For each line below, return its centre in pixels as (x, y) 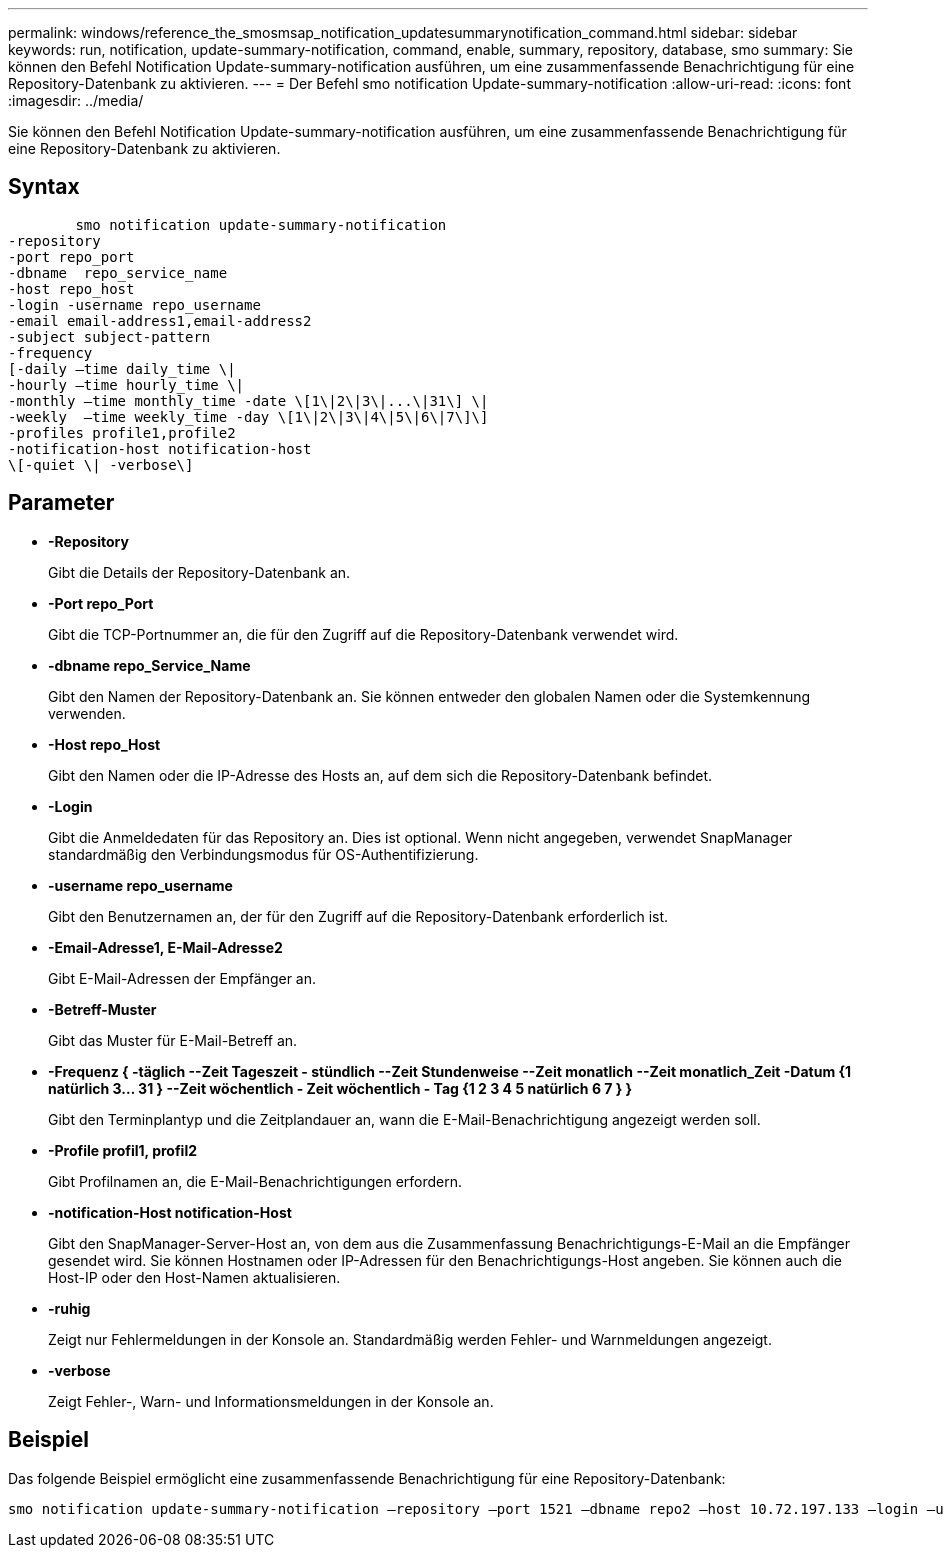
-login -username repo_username (134, 304)
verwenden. (87, 713)
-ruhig (69, 1308)
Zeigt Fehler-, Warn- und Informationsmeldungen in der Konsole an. (271, 1401)
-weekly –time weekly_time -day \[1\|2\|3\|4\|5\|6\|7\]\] (248, 416)
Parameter (61, 503)
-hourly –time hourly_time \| (126, 384)
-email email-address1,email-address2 (160, 320)
